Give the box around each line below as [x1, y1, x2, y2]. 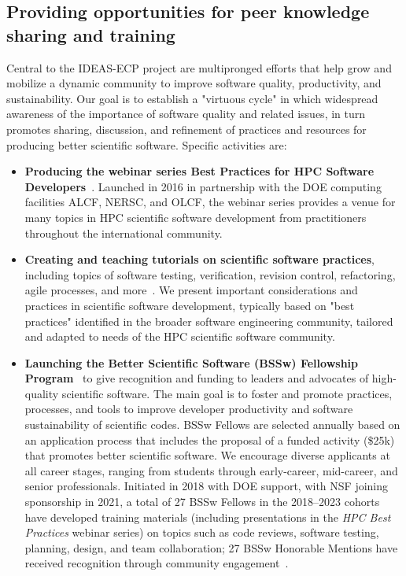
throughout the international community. [24, 224, 223, 241]
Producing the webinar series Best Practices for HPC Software [24, 163, 375, 179]
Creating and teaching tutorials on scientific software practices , [24, 251, 375, 268]
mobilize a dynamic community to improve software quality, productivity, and [6, 75, 382, 91]
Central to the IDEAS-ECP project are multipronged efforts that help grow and [6, 59, 392, 76]
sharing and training [6, 22, 175, 46]
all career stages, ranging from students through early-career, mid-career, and [24, 462, 398, 478]
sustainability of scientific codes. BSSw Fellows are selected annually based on [24, 416, 400, 433]
